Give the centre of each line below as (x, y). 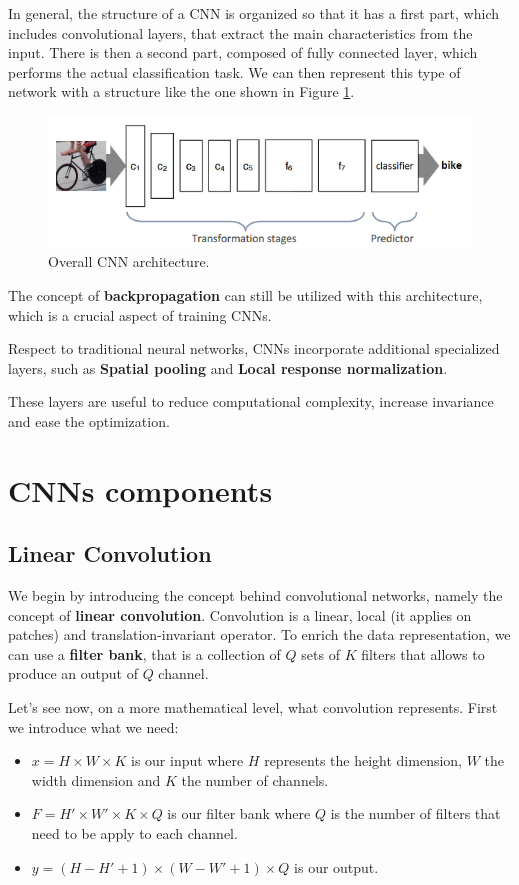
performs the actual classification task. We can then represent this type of (234, 71)
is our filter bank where (239, 813)
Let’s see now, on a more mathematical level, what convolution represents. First (253, 707)
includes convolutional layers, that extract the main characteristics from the (240, 32)
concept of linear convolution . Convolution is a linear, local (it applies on (240, 614)
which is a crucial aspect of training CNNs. (140, 314)
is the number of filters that (415, 813)
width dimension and (96, 779)
